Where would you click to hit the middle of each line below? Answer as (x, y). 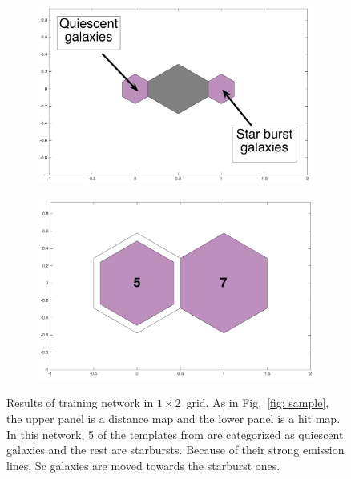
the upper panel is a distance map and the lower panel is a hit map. (173, 418)
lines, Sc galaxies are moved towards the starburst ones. (143, 465)
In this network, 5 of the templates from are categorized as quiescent (175, 434)
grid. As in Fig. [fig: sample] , (258, 403)
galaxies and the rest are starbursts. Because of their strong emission (175, 450)
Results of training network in (80, 403)
